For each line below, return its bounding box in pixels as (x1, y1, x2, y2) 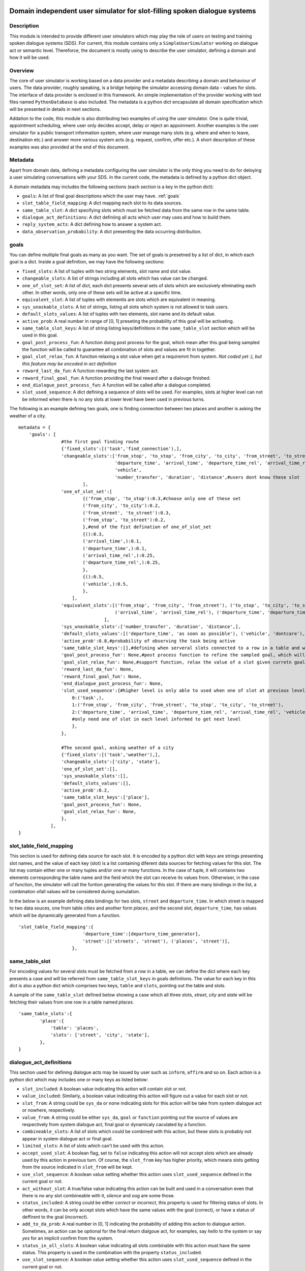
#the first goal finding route (61, 439, 139, 444)
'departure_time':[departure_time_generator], (82, 931, 201, 937)
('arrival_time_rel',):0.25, (82, 553, 155, 559)
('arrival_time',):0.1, (82, 538, 142, 544)
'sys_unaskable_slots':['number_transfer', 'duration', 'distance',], (61, 623, 241, 629)
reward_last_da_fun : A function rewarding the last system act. (22, 368, 159, 374)
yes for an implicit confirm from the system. (22, 1235, 114, 1242)
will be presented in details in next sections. (9, 106, 101, 112)
